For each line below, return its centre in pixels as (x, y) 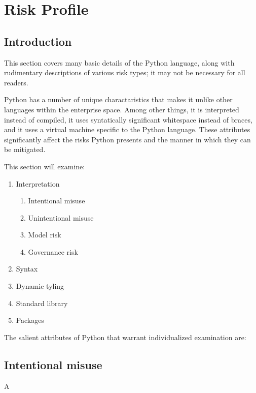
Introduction (38, 41)
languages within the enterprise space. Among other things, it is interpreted (122, 109)
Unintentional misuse (61, 217)
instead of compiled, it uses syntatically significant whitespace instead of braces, (128, 119)
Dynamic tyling (40, 286)
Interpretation (38, 183)
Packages (30, 320)
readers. (16, 82)
